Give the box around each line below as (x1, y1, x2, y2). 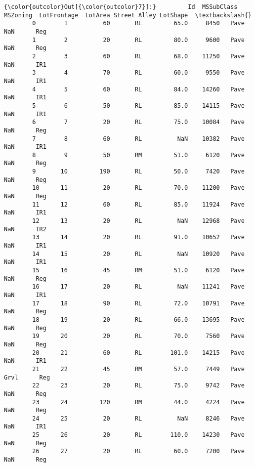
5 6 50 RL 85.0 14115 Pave (32, 102, 245, 109)
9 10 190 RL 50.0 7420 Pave (32, 168, 245, 175)
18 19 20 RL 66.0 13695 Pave (32, 316, 245, 323)
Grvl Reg (4, 374, 50, 381)
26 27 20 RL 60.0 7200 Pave (32, 448, 245, 455)
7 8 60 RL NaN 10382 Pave (32, 135, 245, 142)
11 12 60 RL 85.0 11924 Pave (32, 201, 245, 208)
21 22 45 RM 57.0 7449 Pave (32, 365, 245, 373)
